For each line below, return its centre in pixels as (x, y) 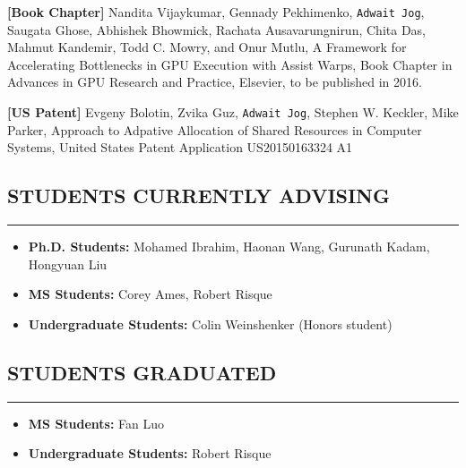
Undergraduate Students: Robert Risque (150, 453)
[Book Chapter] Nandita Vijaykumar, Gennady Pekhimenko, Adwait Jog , (216, 12)
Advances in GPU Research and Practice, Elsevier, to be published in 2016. (215, 82)
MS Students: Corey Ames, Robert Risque (150, 294)
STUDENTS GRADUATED (142, 372)
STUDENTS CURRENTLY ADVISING (198, 196)
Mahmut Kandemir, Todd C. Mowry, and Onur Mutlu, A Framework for (207, 47)
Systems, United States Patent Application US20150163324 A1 (180, 147)
